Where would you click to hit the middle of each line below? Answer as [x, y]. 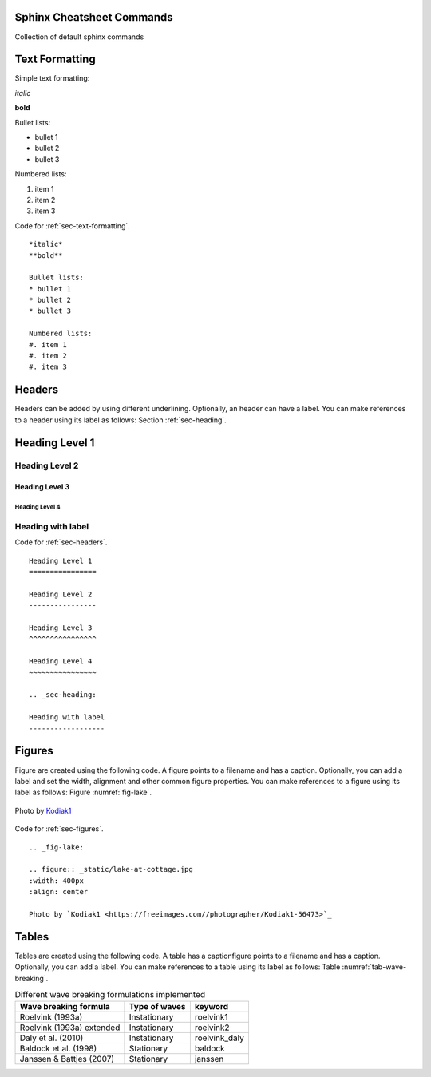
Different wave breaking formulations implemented [110, 995]
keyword [212, 1007]
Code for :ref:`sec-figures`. [59, 829]
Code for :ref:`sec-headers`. [61, 542]
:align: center [59, 892]
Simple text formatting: [52, 78]
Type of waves [157, 1007]
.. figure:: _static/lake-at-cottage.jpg [111, 869]
